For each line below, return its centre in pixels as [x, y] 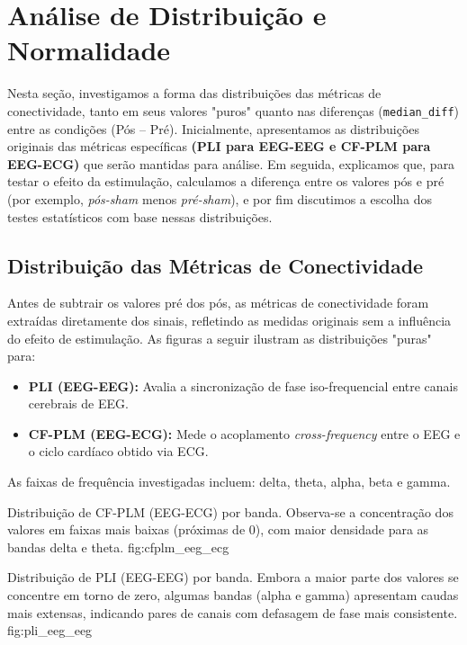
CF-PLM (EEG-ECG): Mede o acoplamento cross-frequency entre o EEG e [244, 433]
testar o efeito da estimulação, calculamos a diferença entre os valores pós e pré [226, 181]
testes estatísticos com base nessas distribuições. [140, 216]
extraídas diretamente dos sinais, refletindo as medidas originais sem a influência [229, 320]
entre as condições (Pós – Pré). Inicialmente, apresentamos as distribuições [214, 128]
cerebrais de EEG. [78, 403]
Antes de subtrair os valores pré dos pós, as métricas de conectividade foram [218, 303]
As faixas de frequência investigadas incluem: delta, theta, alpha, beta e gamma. [229, 482]
